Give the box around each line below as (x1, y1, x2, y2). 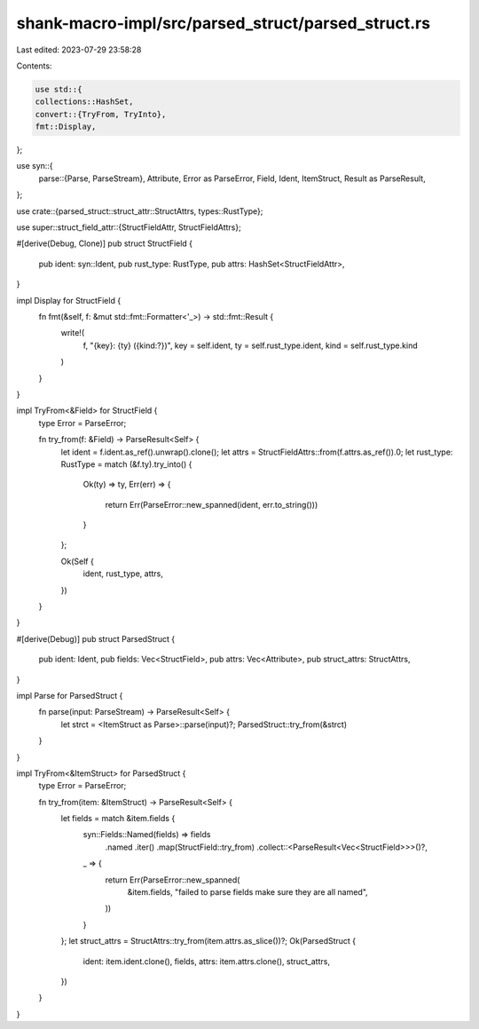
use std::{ (35, 84, 82, 94)
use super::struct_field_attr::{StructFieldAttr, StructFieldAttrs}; (16, 222, 241, 233)
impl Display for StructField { (16, 295, 122, 305)
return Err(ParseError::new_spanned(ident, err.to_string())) (105, 499, 318, 510)
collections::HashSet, (35, 97, 134, 107)
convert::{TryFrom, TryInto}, (35, 109, 167, 119)
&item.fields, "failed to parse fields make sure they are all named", (127, 887, 368, 898)
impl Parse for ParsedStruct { (16, 690, 123, 701)
